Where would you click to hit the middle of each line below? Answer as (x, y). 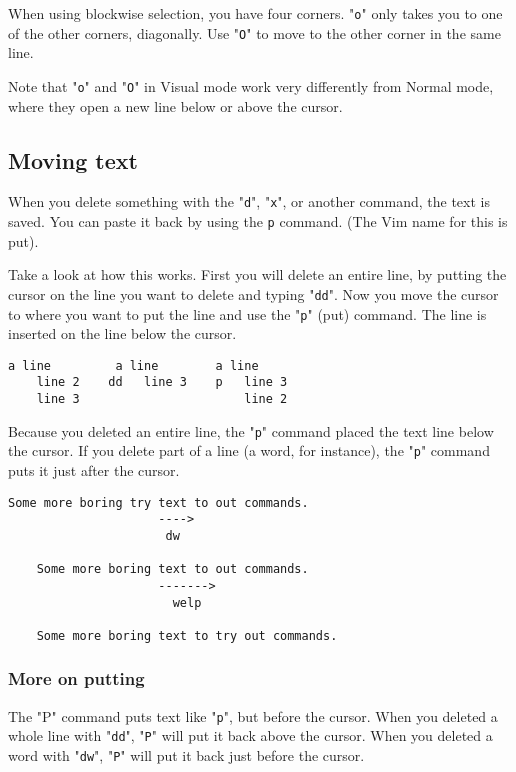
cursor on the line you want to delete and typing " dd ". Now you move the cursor (253, 293)
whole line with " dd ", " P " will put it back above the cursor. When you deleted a (250, 735)
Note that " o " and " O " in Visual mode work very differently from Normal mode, (251, 85)
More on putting (76, 678)
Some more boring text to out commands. (172, 569)
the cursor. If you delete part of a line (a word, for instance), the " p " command (249, 450)
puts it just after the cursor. (94, 470)
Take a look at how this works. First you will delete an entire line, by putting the (257, 274)
